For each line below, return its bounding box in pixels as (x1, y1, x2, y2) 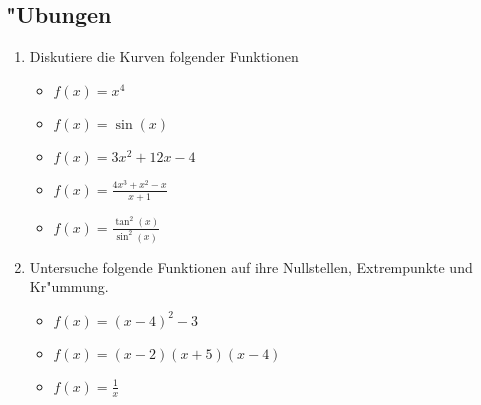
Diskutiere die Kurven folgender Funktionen (29, 46, 299, 67)
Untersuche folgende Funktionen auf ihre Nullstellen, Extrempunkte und (29, 256, 473, 277)
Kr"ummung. (29, 276, 109, 297)
